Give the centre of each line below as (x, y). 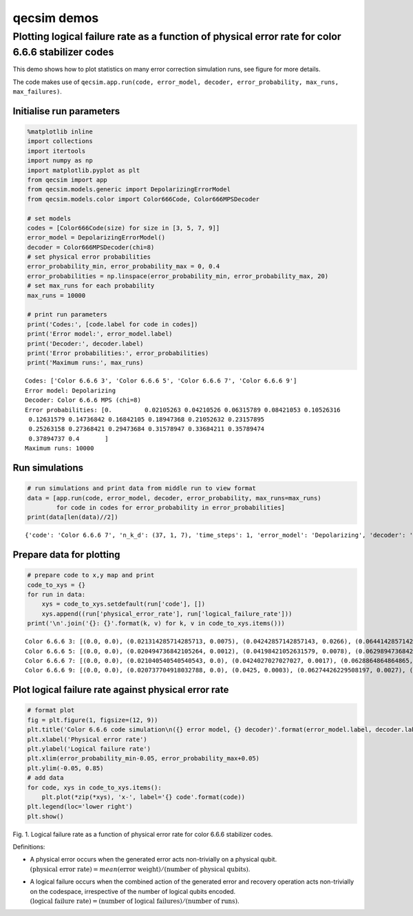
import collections (60, 141)
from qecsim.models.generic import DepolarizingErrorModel (129, 190)
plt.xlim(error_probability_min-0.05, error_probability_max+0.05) (144, 758)
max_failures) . (37, 92)
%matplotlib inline (60, 132)
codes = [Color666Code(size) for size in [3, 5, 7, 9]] (124, 228)
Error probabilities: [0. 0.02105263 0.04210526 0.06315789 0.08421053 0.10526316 (183, 410)
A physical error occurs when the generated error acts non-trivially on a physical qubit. (153, 860)
